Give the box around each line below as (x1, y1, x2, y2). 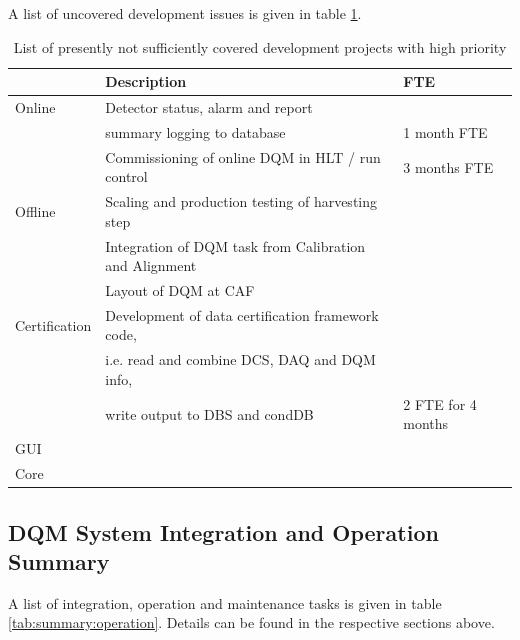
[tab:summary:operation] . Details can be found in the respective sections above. (8, 612, 495, 633)
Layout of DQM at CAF (105, 280, 255, 301)
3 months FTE (403, 156, 494, 177)
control (105, 166, 148, 187)
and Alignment (105, 255, 197, 276)
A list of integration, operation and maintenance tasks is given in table (8, 592, 442, 613)
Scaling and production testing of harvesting (105, 191, 378, 212)
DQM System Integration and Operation (8, 516, 439, 547)
